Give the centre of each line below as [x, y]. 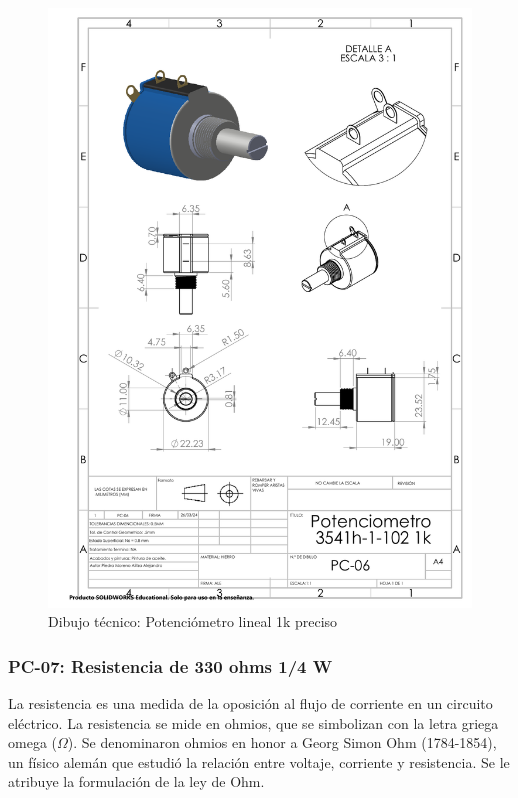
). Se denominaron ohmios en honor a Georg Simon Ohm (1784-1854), [282, 742]
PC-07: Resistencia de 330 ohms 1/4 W [170, 665]
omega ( [32, 742]
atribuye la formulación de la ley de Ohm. [136, 781]
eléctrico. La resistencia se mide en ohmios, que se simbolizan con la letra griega [253, 722]
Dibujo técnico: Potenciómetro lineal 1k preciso [193, 621]
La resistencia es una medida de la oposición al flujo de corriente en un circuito [250, 703]
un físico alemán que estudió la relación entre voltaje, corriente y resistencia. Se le [259, 761]
